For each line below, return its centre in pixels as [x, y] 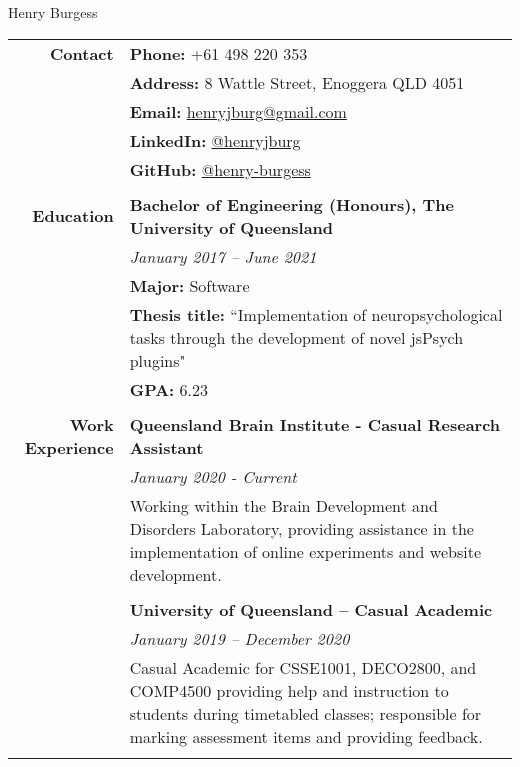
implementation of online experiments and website [305, 551]
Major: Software [189, 285]
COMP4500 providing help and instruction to [289, 690]
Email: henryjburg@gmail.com [238, 111]
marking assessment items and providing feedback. [306, 736]
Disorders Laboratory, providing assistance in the [301, 528]
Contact [82, 53]
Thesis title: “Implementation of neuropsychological [316, 314]
